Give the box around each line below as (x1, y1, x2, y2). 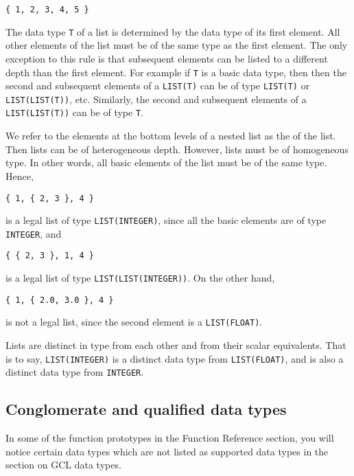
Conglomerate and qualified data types (5, 398, 287, 420)
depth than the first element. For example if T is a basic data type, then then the (5, 65, 346, 79)
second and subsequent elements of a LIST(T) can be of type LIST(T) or (5, 78, 310, 93)
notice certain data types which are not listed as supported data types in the (5, 444, 329, 458)
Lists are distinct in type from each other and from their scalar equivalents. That (5, 338, 346, 352)
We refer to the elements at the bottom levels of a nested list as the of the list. (5, 128, 336, 143)
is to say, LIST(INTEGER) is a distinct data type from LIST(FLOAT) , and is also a (5, 351, 344, 365)
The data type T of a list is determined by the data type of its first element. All (5, 24, 340, 38)
